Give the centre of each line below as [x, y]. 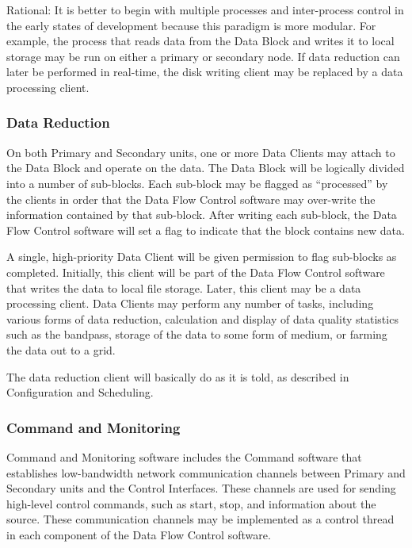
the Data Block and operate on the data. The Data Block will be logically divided [206, 168]
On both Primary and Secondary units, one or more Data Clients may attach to [201, 152]
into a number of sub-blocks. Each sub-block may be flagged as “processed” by [197, 183]
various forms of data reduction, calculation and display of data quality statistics [202, 318]
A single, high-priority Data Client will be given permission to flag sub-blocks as [202, 257]
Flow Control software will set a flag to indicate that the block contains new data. [206, 230]
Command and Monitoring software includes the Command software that [184, 456]
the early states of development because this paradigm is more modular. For [191, 25]
